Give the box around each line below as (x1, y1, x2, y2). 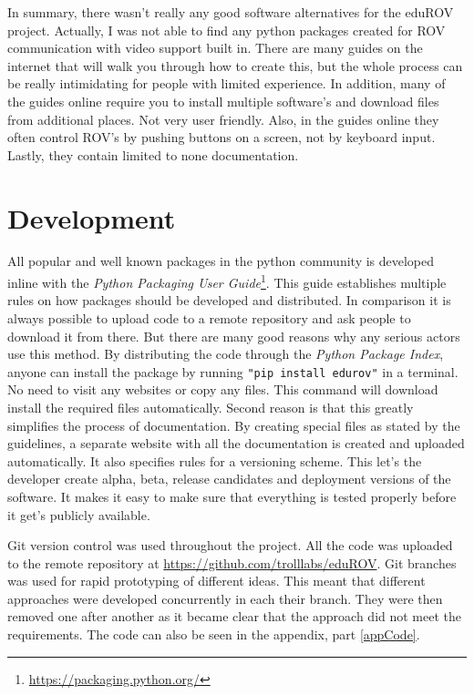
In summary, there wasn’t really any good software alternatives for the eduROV (7, 3, 454, 21)
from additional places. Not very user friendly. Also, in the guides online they (7, 109, 439, 128)
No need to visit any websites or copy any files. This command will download (7, 380, 438, 399)
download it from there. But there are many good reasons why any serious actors (7, 326, 460, 345)
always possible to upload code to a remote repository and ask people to (7, 308, 411, 327)
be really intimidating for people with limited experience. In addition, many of (7, 74, 446, 93)
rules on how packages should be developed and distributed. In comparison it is (7, 291, 451, 310)
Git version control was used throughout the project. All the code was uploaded (7, 536, 453, 555)
